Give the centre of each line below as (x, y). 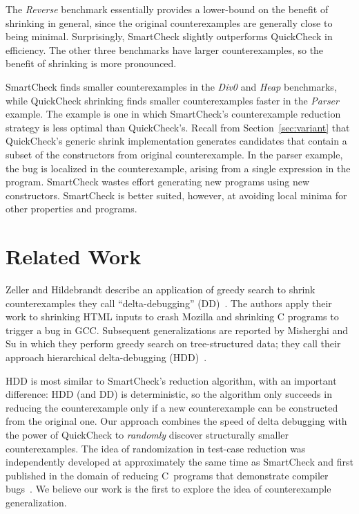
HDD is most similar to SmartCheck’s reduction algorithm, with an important (171, 380)
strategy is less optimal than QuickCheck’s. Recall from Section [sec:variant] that (178, 127)
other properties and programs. (71, 209)
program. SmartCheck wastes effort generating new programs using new (157, 182)
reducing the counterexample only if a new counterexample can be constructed (172, 407)
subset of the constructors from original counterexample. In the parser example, (174, 154)
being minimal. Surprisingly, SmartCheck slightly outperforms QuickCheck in (169, 36)
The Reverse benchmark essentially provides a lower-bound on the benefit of (167, 9)
